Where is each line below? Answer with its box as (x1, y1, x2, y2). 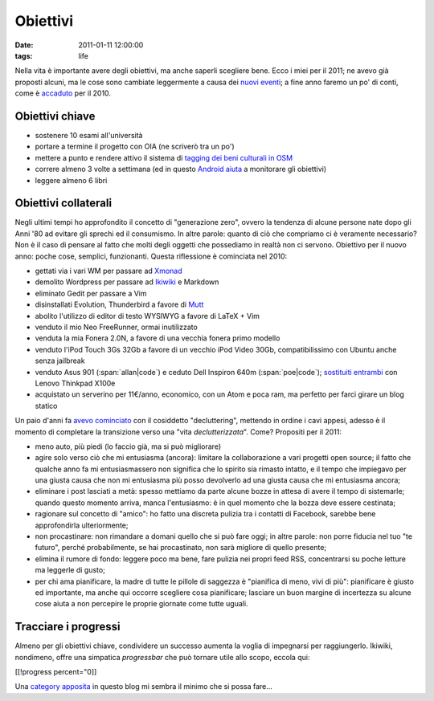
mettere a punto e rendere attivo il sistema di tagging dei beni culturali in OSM (35, 153, 293, 162)
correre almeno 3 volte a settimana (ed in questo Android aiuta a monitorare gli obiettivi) (35, 165, 327, 174)
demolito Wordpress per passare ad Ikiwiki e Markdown (35, 277, 219, 287)
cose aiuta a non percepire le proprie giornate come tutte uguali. (35, 599, 248, 609)
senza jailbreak (35, 356, 85, 365)
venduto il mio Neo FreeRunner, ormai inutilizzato (35, 322, 199, 332)
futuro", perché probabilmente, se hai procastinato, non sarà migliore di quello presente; (35, 543, 327, 552)
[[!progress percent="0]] (14, 667, 97, 677)
